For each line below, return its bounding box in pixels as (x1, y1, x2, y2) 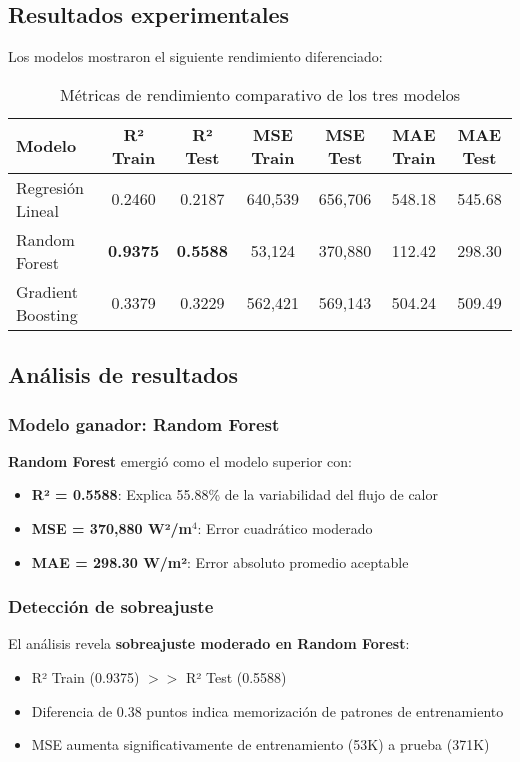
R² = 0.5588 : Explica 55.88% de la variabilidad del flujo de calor (31, 484, 438, 505)
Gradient (16, 279, 78, 303)
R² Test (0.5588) (185, 666, 287, 687)
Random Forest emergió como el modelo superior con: (8, 450, 352, 471)
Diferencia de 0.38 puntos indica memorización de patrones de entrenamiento (31, 700, 504, 721)
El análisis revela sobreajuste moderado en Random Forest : (8, 633, 410, 654)
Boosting (16, 302, 78, 326)
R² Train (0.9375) (31, 666, 140, 687)
